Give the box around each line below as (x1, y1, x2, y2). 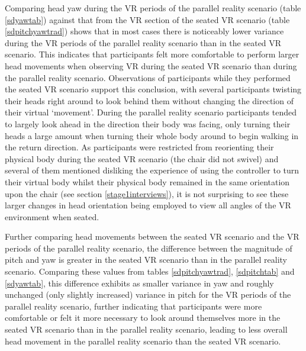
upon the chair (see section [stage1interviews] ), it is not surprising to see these (5, 187, 289, 199)
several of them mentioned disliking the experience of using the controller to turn (5, 164, 299, 176)
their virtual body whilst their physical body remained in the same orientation (5, 175, 290, 188)
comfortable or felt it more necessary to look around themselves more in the (5, 311, 281, 324)
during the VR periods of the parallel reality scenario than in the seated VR (5, 36, 282, 49)
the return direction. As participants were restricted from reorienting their (5, 141, 274, 153)
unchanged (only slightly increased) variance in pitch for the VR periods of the (5, 288, 291, 301)
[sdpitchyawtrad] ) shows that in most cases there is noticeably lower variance (5, 25, 284, 37)
